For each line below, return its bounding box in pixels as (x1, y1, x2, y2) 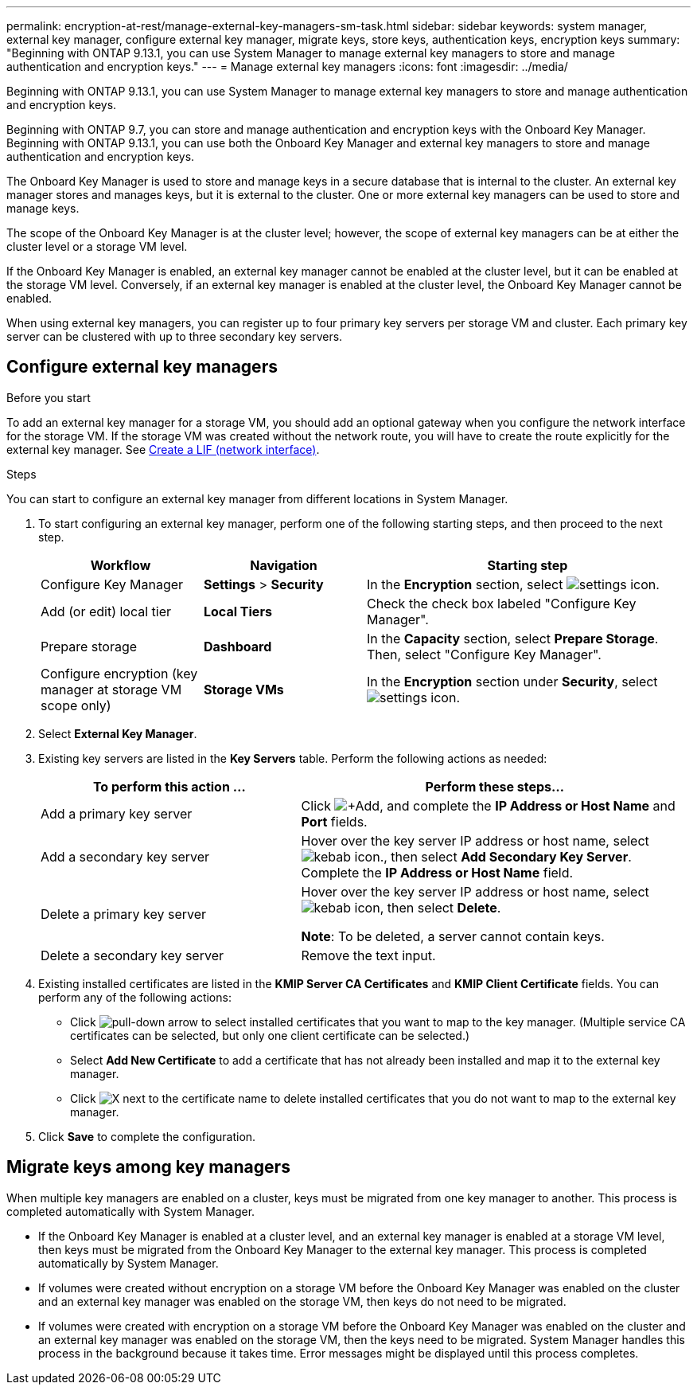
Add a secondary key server (41, 848, 210, 865)
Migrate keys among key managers (6, 1157, 290, 1178)
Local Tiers (204, 603, 272, 619)
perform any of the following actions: (38, 990, 232, 1004)
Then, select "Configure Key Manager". (367, 646, 602, 662)
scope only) (41, 697, 111, 713)
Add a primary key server (41, 805, 193, 822)
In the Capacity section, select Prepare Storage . (367, 630, 659, 647)
